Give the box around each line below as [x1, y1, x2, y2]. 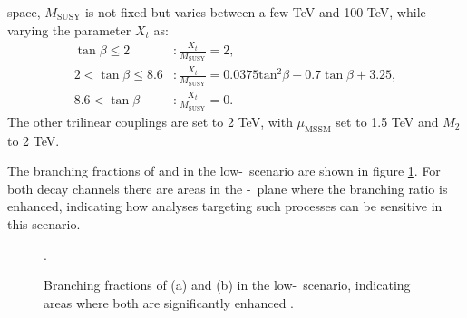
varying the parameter [7, 20, 131, 39]
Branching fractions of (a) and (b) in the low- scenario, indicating [44, 275, 411, 294]
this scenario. [7, 215, 81, 234]
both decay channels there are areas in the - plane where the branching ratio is [7, 178, 448, 198]
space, [7, 3, 41, 21]
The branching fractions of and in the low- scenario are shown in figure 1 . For [7, 161, 441, 180]
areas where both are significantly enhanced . [44, 293, 295, 312]
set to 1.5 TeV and [336, 111, 439, 130]
